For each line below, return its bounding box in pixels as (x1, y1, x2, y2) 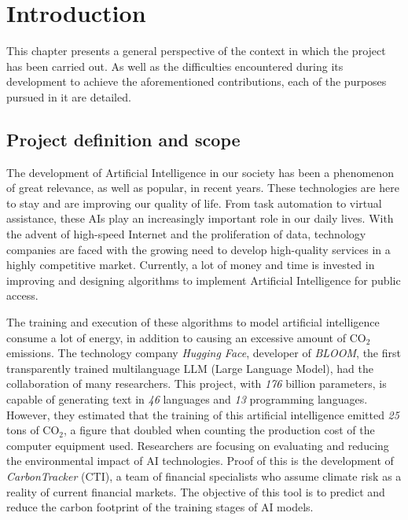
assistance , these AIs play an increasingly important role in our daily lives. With (6, 210, 394, 227)
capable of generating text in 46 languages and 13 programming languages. (6, 391, 368, 408)
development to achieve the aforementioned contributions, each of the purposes (6, 73, 387, 90)
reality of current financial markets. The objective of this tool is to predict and (6, 483, 385, 500)
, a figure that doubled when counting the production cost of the (64, 422, 375, 438)
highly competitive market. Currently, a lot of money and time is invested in (6, 256, 375, 273)
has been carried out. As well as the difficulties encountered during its (6, 57, 344, 74)
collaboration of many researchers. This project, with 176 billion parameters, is (6, 375, 387, 392)
